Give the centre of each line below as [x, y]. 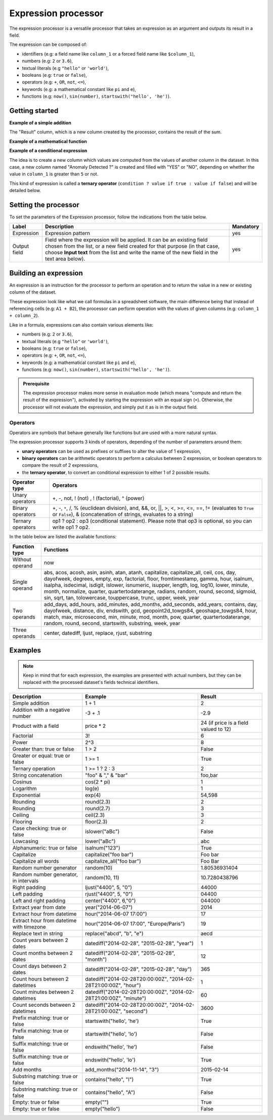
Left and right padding [39, 901]
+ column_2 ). [24, 315]
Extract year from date [39, 907]
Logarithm [25, 788]
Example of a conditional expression [48, 151]
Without [22, 559]
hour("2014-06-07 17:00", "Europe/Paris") [135, 923]
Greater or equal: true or [41, 756]
